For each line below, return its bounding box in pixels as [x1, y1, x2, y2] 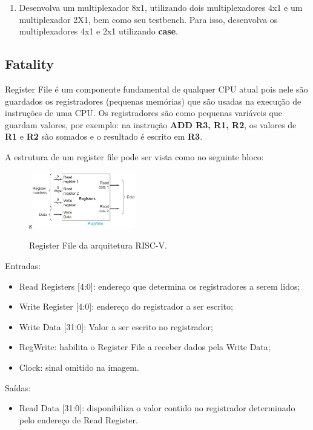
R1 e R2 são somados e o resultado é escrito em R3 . [5, 130, 203, 143]
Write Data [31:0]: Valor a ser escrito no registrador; [19, 320, 213, 333]
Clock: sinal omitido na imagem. [19, 361, 139, 373]
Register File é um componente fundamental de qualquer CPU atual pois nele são [5, 82, 308, 95]
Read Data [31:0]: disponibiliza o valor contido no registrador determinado [19, 402, 295, 414]
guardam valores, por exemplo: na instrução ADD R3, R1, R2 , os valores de [5, 118, 297, 131]
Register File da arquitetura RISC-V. [29, 239, 167, 252]
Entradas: [5, 259, 41, 272]
